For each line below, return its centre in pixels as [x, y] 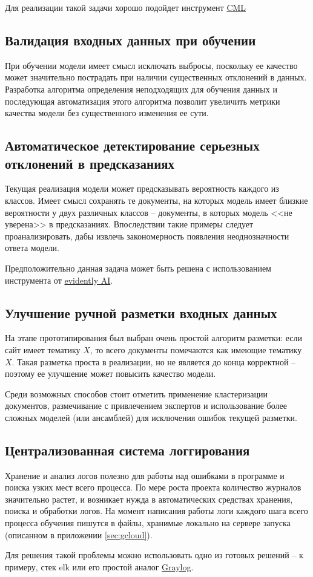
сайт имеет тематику [43, 349]
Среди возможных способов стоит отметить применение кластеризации [136, 393]
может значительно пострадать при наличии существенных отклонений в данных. [156, 77]
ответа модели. [32, 248]
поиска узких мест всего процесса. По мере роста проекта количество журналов [153, 487]
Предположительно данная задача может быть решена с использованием [138, 268]
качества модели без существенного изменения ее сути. [107, 113]
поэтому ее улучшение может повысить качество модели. [110, 373]
